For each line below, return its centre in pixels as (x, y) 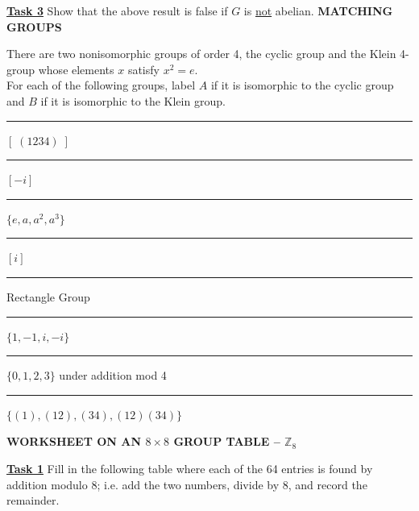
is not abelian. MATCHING (318, 10)
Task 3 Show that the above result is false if (117, 10)
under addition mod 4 (113, 375)
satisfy (143, 69)
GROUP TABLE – (227, 441)
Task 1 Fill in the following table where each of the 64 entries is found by (190, 468)
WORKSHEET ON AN (74, 441)
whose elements (76, 69)
